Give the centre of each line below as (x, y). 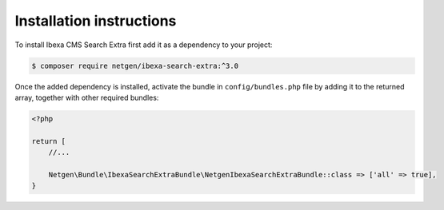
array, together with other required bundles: (87, 97)
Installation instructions (96, 21)
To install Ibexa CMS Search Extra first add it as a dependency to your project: (144, 45)
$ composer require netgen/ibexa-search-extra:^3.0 (135, 65)
